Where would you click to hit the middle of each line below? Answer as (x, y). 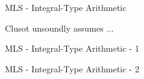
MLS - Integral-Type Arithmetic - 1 (72, 48)
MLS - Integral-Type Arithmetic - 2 (72, 68)
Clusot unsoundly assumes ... (59, 28)
